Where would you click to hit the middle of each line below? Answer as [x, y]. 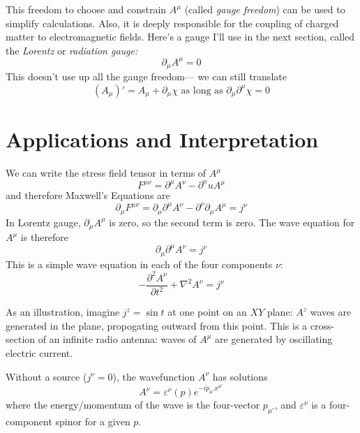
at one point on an [207, 312]
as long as [202, 90]
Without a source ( [46, 376]
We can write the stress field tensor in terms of [106, 173]
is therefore [45, 237]
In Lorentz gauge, [43, 222]
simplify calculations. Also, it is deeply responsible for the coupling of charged [172, 23]
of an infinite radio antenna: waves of [117, 339]
